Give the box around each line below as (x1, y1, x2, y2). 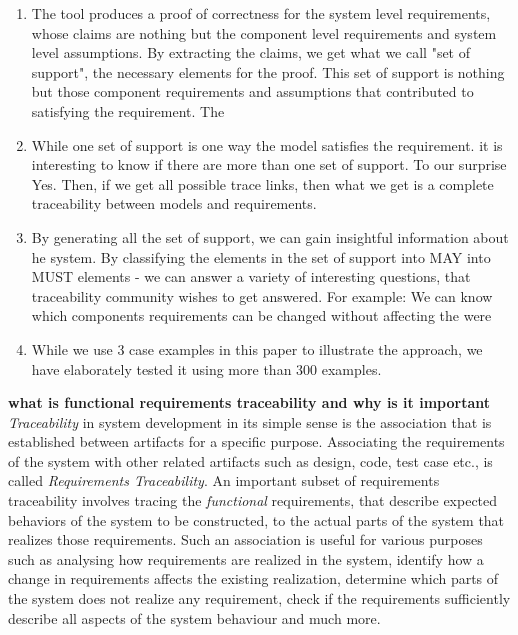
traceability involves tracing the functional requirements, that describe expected (8, 490, 498, 511)
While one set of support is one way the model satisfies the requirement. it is (31, 134, 503, 155)
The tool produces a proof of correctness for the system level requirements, (31, 3, 491, 23)
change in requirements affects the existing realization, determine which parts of (8, 568, 499, 589)
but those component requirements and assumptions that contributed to (31, 81, 474, 102)
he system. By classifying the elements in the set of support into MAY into (31, 246, 491, 267)
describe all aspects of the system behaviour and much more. (8, 607, 381, 628)
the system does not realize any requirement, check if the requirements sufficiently (8, 588, 511, 609)
